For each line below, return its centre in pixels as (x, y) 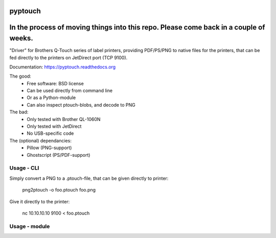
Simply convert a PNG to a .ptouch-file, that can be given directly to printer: (89, 178)
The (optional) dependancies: (40, 140)
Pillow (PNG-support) (49, 148)
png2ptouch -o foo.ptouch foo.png (59, 190)
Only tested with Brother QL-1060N (64, 119)
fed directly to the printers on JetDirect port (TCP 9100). (68, 57)
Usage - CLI (24, 168)
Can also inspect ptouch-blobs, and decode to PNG (81, 105)
